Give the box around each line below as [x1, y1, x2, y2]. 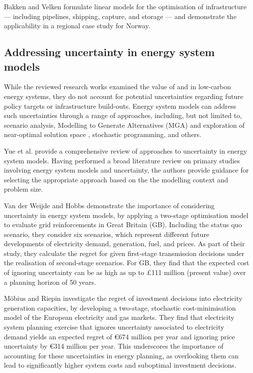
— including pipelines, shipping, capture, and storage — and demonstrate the [4, 11, 236, 21]
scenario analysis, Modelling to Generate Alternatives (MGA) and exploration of [4, 119, 245, 130]
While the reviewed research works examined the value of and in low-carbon [4, 81, 231, 92]
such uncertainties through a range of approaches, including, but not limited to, [4, 110, 242, 120]
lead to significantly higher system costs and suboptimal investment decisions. [4, 360, 236, 370]
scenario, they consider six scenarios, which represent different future [4, 229, 210, 239]
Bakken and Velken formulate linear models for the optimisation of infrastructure [4, 1, 247, 11]
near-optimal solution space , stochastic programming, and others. [4, 129, 201, 139]
